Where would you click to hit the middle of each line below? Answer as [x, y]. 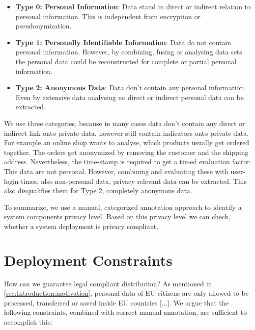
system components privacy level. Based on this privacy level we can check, [117, 216]
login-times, [21, 181]
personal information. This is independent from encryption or [108, 16]
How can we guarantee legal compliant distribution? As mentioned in [108, 283]
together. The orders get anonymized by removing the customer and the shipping [126, 152]
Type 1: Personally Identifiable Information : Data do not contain [123, 42]
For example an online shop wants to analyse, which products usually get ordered [127, 142]
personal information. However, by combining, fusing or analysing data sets [129, 52]
